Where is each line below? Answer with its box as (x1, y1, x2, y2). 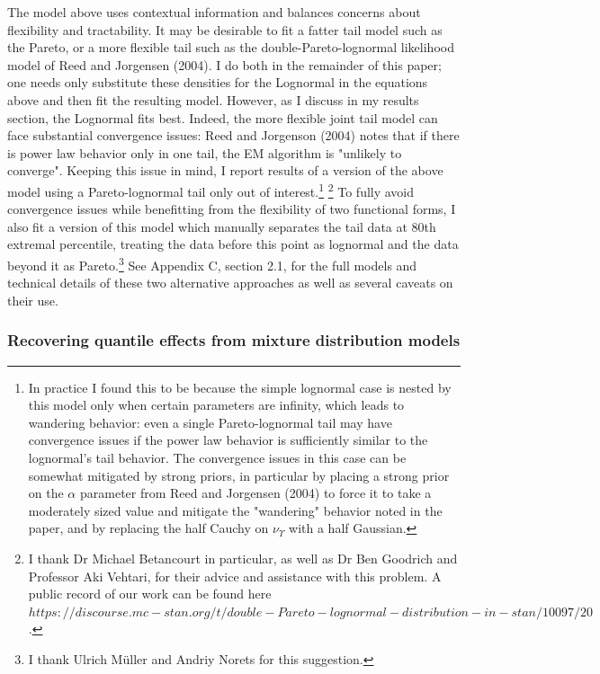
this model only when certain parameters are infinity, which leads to (28, 395, 405, 414)
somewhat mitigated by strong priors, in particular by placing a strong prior (28, 466, 450, 484)
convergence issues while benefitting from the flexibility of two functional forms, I (7, 200, 456, 218)
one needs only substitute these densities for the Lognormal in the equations (7, 73, 428, 92)
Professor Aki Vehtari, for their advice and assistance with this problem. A (28, 566, 442, 585)
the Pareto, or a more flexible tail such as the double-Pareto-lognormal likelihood (7, 38, 454, 57)
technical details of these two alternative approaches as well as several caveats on (7, 273, 453, 292)
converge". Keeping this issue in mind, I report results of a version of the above (7, 161, 443, 180)
